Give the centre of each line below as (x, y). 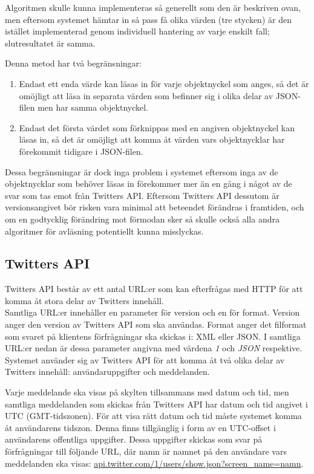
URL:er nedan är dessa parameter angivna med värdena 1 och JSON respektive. (154, 348)
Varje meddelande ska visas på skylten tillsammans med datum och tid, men (147, 392)
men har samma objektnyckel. (93, 107)
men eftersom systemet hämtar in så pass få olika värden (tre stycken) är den (148, 19)
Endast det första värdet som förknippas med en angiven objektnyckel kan (157, 127)
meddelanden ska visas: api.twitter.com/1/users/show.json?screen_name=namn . (154, 463)
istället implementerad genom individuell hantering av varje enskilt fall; (137, 31)
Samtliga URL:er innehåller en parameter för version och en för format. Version (152, 312)
